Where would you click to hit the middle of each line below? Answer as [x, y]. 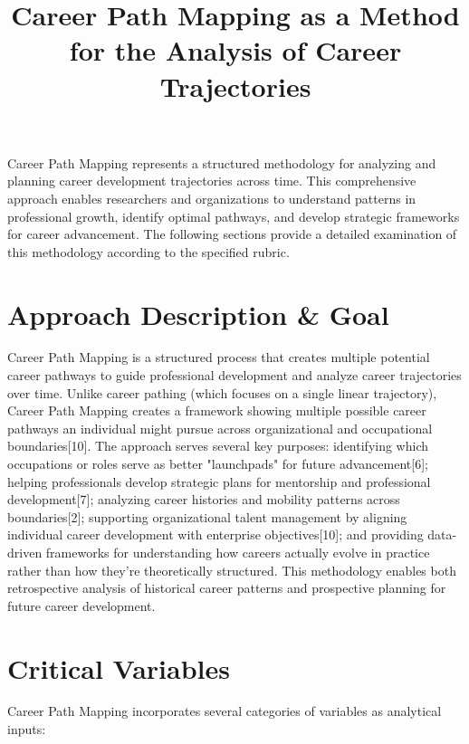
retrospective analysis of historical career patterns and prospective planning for [227, 588]
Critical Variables [119, 668]
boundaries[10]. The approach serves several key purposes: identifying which [218, 446]
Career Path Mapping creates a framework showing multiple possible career [217, 410]
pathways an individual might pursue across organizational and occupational [220, 428]
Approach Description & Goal [198, 314]
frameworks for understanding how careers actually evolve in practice [238, 552]
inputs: [27, 729]
